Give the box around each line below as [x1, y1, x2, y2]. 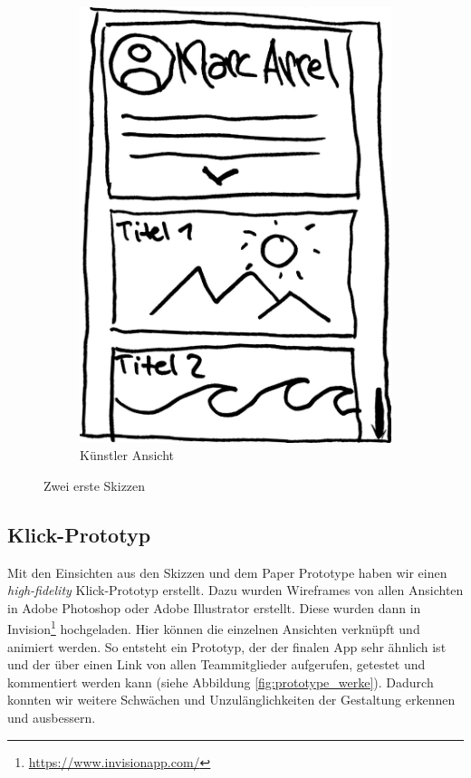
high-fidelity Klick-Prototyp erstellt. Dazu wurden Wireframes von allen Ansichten [7, 581, 464, 600]
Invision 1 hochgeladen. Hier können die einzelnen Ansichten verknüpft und [7, 617, 420, 638]
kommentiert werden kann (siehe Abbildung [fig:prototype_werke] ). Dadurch [7, 672, 434, 691]
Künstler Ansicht [80, 446, 175, 465]
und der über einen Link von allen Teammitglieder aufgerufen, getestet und [7, 655, 426, 674]
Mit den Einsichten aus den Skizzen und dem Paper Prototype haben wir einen [7, 562, 447, 581]
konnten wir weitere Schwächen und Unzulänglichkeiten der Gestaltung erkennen [7, 690, 456, 709]
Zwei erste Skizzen [43, 475, 146, 495]
